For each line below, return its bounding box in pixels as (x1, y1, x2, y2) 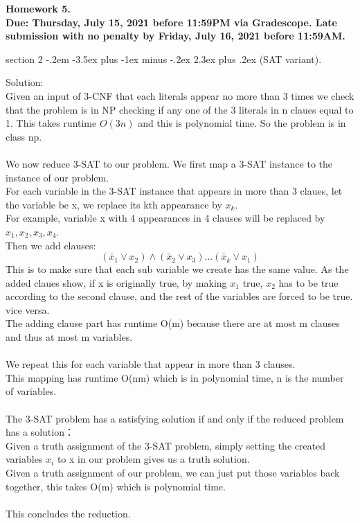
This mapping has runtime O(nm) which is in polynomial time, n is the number (6, 370, 344, 384)
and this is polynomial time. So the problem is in (138, 116, 346, 130)
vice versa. (6, 302, 50, 317)
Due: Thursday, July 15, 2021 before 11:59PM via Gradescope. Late (6, 15, 337, 29)
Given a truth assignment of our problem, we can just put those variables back (6, 466, 340, 479)
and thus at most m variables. (6, 330, 133, 344)
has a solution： (6, 425, 74, 439)
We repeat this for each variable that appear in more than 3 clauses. (6, 357, 296, 371)
